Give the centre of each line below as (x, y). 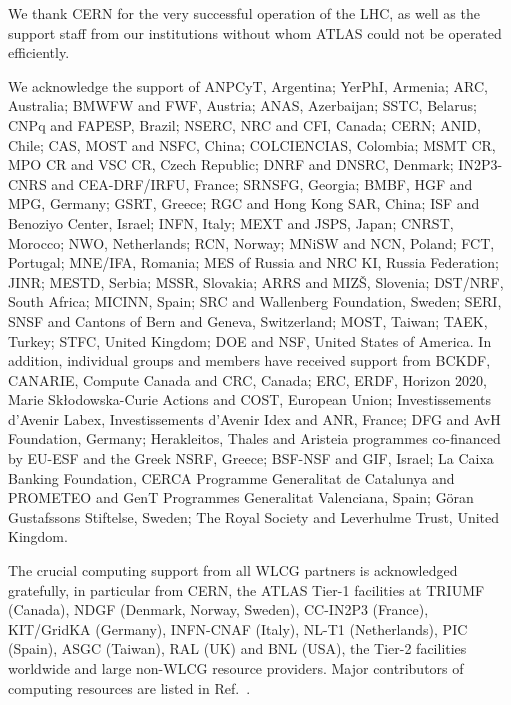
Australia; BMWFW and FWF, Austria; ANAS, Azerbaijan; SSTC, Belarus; (242, 105)
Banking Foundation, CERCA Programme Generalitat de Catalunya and (231, 477)
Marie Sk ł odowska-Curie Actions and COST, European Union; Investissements (250, 399)
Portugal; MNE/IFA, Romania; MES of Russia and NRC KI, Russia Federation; (254, 262)
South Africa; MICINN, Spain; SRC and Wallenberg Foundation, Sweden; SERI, (255, 301)
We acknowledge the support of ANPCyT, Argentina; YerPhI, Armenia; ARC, (248, 85)
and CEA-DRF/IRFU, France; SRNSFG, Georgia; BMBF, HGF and (262, 183)
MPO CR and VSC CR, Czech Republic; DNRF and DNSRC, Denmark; (231, 164)
